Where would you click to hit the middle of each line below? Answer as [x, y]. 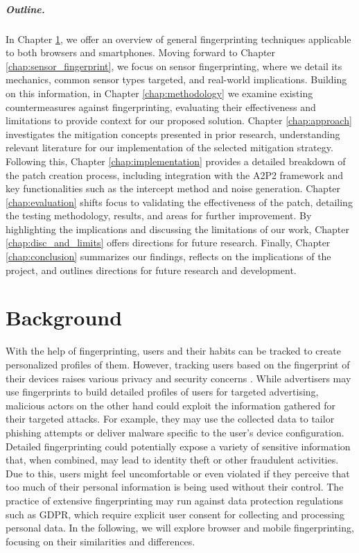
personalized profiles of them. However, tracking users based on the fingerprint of [178, 364]
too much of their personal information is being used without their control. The [175, 487]
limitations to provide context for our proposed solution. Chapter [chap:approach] [179, 120]
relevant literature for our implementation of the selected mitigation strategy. [169, 147]
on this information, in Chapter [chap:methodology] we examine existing [159, 93]
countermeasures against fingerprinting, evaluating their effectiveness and [161, 107]
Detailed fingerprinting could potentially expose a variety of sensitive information [178, 446]
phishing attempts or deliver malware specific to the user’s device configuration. [175, 432]
